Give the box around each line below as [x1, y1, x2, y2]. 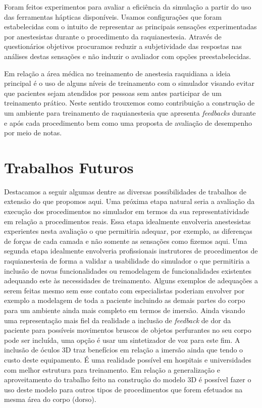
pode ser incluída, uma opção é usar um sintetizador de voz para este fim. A [4, 334, 240, 345]
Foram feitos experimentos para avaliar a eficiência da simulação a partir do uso [4, 2, 251, 12]
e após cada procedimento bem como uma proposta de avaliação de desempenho [4, 117, 252, 128]
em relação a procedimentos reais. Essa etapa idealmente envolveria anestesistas [4, 216, 251, 226]
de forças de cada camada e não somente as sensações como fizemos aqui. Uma [4, 235, 247, 246]
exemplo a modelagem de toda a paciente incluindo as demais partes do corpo [4, 295, 245, 305]
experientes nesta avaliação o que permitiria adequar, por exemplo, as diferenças [4, 226, 252, 236]
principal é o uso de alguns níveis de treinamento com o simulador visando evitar [4, 78, 254, 88]
